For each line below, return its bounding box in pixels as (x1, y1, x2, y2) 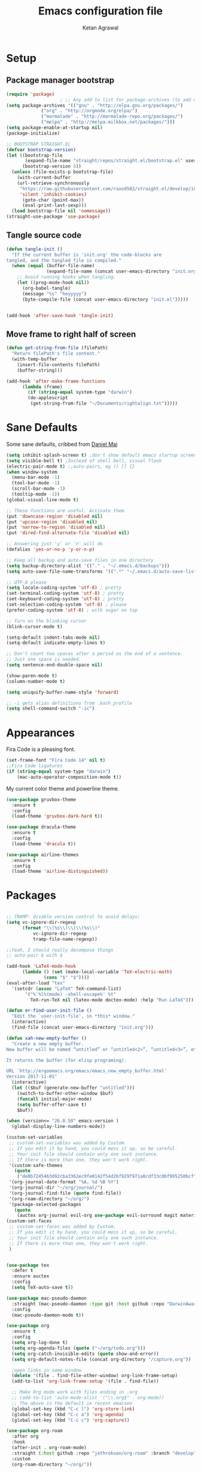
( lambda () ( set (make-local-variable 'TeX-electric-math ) (22, 969, 172, 975)
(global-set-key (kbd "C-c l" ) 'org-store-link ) (11, 1406, 135, 1412)
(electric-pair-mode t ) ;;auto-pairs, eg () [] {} (6, 463, 135, 469)
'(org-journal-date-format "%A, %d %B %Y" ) (8, 1179, 119, 1185)
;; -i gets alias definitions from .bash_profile (6, 700, 133, 706)
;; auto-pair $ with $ (6, 953, 63, 959)
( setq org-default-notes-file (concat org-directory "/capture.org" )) (11, 1356, 191, 1362)
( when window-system (6, 469, 58, 475)
